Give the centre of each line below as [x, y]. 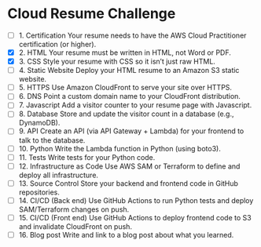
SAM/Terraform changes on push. [74, 209]
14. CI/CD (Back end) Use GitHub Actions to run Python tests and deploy [136, 200]
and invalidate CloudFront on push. [75, 226]
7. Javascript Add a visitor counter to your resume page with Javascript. [135, 105]
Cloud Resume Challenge [92, 14]
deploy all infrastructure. [59, 175]
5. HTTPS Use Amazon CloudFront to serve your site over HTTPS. [125, 88]
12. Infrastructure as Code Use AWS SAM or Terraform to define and [129, 166]
